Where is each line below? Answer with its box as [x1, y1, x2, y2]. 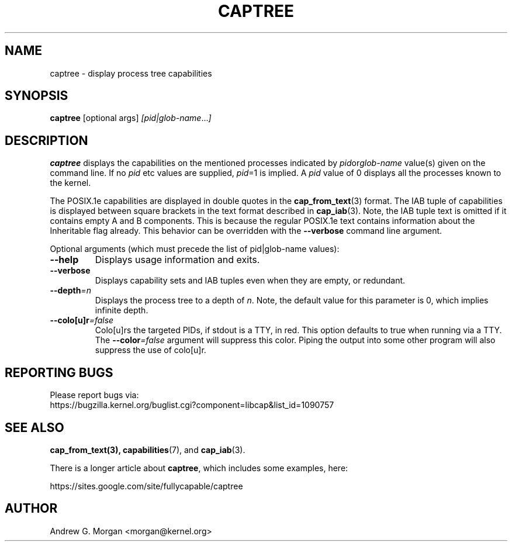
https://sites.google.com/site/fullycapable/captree [50, 481, 243, 491]
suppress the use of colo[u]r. [95, 345, 206, 355]
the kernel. [50, 178, 91, 188]
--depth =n [50, 285, 91, 296]
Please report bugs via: [50, 390, 139, 400]
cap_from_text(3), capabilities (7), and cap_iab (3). [50, 444, 245, 455]
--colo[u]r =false [50, 315, 114, 326]
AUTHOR [5, 501, 58, 516]
